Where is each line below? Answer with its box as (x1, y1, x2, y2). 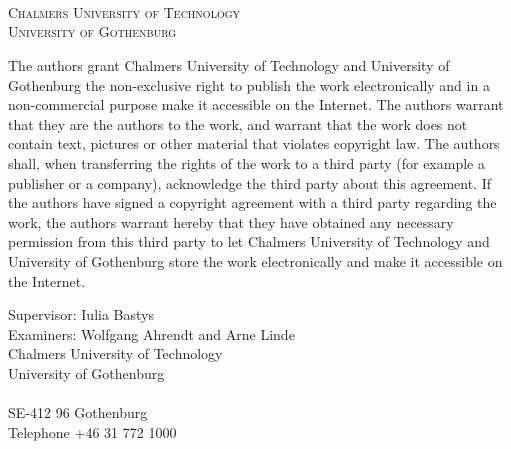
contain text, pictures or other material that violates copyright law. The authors (8, 133, 500, 154)
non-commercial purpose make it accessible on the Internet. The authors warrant (8, 94, 504, 115)
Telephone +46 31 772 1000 (8, 421, 177, 442)
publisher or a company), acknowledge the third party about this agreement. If (8, 172, 491, 193)
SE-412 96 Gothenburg (8, 402, 148, 423)
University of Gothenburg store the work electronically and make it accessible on (8, 250, 503, 271)
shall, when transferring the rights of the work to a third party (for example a (8, 152, 485, 173)
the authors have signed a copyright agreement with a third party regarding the (8, 192, 497, 213)
